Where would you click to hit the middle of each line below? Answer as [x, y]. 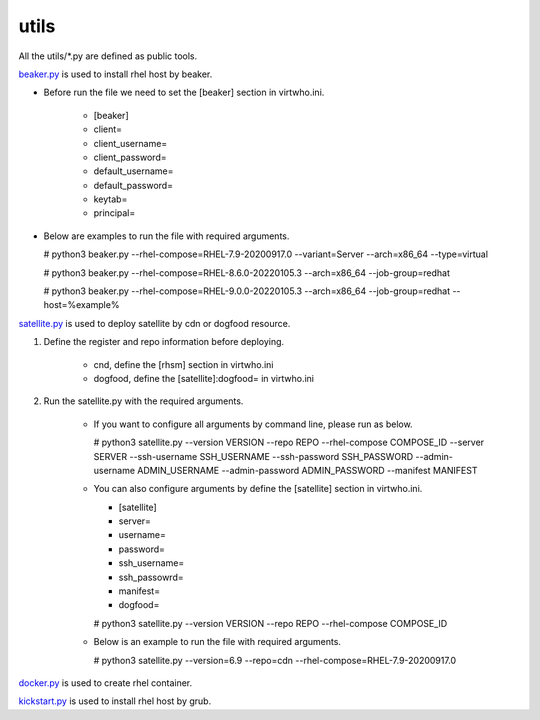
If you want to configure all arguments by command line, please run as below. [253, 424]
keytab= [110, 199]
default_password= [133, 185]
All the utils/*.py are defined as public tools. [108, 56]
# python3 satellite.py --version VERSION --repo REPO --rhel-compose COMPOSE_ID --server [289, 442]
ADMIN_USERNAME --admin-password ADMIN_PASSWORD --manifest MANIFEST [307, 470]
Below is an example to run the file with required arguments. [217, 642]
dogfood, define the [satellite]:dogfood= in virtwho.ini [204, 378]
